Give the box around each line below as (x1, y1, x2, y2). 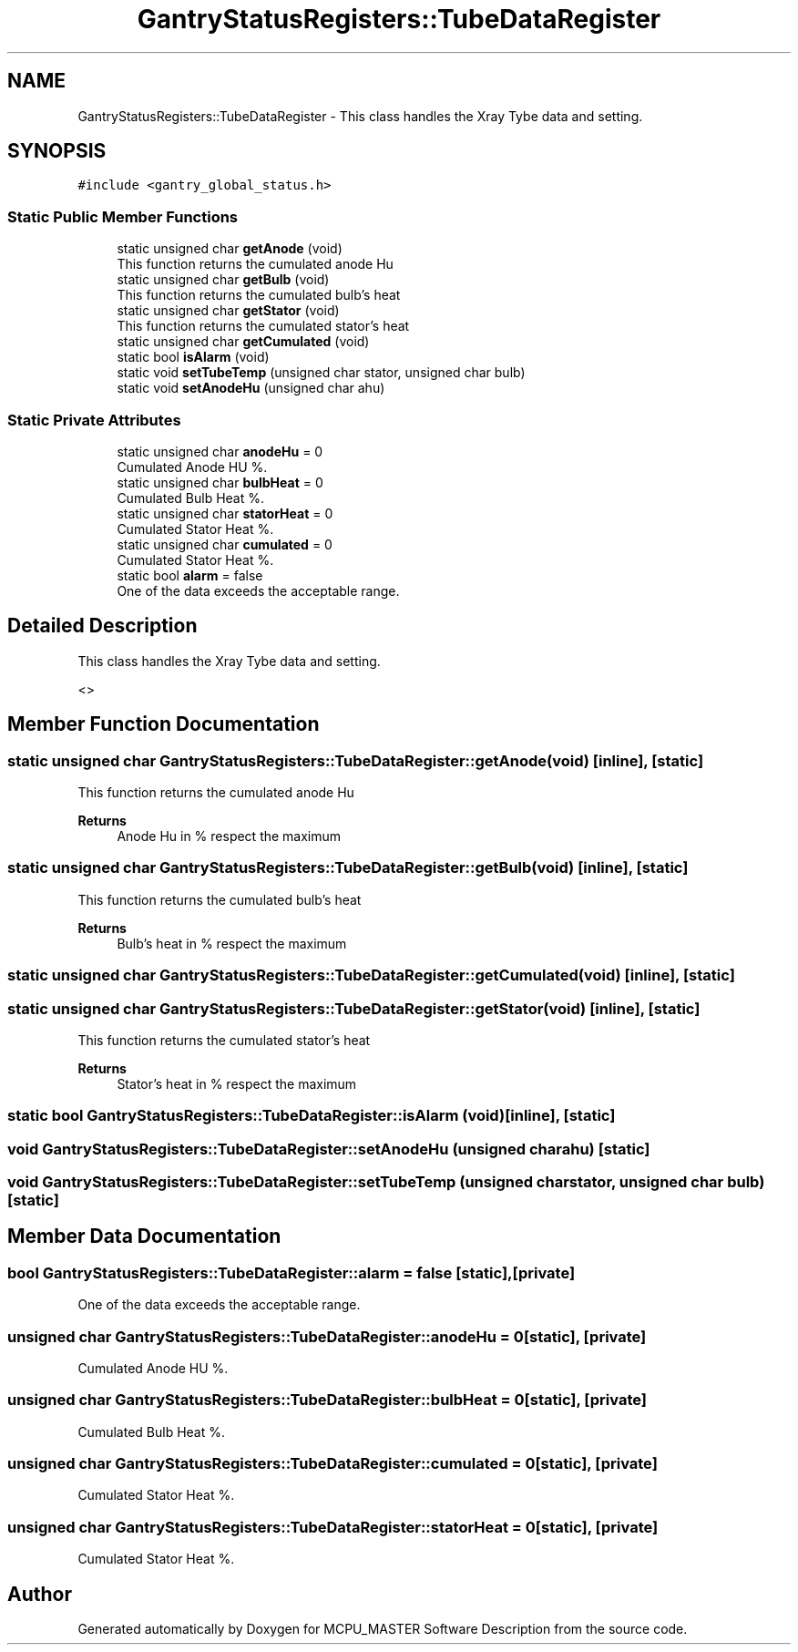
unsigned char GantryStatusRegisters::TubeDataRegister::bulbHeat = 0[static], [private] (7, 1390, 647, 1410)
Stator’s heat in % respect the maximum (117, 1075, 357, 1092)
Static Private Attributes (7, 410, 181, 429)
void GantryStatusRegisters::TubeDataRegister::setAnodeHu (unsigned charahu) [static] (7, 1139, 650, 1158)
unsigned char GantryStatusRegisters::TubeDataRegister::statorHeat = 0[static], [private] (7, 1517, 659, 1536)
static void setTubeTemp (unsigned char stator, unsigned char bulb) (117, 364, 526, 381)
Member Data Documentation (7, 1225, 281, 1248)
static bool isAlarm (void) (117, 349, 270, 365)
